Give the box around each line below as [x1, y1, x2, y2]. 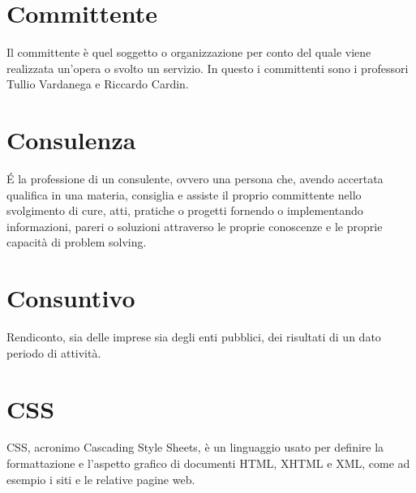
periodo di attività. [6, 344, 101, 361]
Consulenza [6, 123, 136, 156]
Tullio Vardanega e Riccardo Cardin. [6, 75, 189, 92]
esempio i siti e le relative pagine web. [6, 470, 195, 487]
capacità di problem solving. [6, 234, 147, 251]
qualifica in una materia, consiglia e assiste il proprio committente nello [6, 186, 362, 203]
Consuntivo [6, 281, 135, 315]
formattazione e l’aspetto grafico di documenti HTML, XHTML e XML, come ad [6, 455, 410, 472]
